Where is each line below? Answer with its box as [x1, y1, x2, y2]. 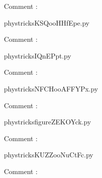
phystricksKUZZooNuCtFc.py [4, 149, 94, 160]
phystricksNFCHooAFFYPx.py [4, 83, 98, 93]
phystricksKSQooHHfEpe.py [4, 17, 90, 28]
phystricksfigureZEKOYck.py [4, 117, 91, 127]
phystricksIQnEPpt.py [4, 50, 71, 60]
